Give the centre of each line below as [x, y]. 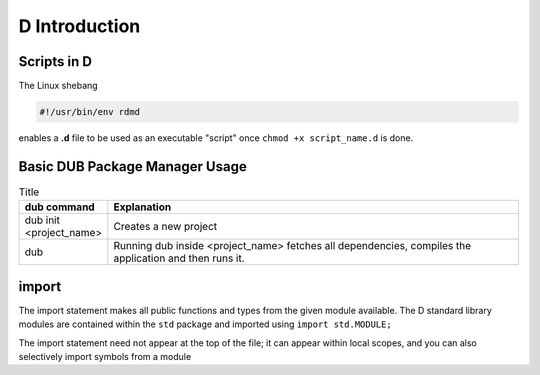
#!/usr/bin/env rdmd [89, 112]
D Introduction [79, 26]
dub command [59, 207]
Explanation [142, 207]
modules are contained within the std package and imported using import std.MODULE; [205, 324]
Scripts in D [55, 61]
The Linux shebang [58, 86]
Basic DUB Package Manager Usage [132, 166]
